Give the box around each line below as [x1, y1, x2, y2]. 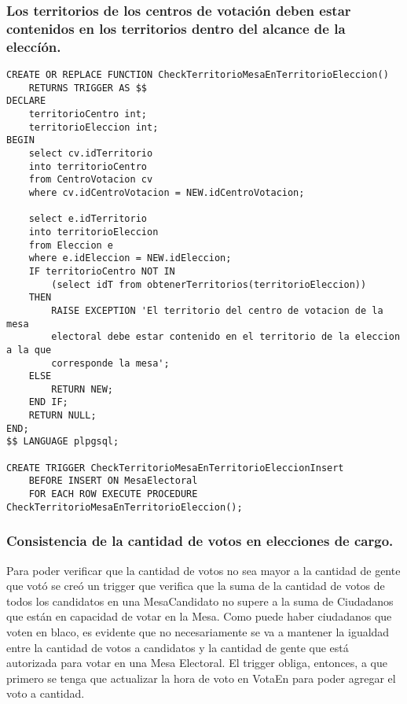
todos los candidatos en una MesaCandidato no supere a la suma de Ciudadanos [6, 592, 394, 609]
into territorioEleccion [28, 226, 159, 238]
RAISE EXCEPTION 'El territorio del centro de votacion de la [51, 304, 383, 316]
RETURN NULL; [28, 410, 97, 422]
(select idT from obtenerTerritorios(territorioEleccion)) [51, 278, 367, 290]
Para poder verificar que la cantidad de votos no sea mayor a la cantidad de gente [6, 562, 401, 578]
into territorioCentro [28, 160, 147, 172]
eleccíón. [6, 36, 61, 56]
